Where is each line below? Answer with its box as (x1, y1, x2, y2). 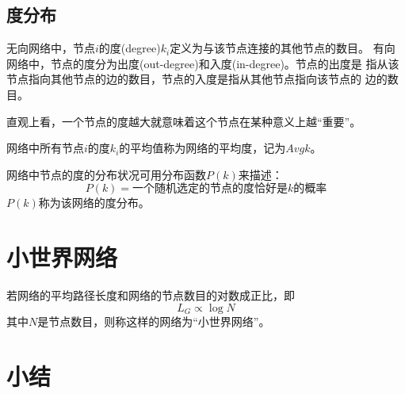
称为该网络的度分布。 (38, 194, 150, 211)
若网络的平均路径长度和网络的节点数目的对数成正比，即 (6, 287, 295, 304)
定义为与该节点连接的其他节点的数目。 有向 (170, 40, 395, 56)
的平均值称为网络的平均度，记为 (119, 140, 286, 156)
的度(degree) (98, 40, 161, 56)
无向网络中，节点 (6, 40, 95, 56)
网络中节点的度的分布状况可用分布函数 (6, 166, 206, 182)
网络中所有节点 (6, 140, 84, 156)
